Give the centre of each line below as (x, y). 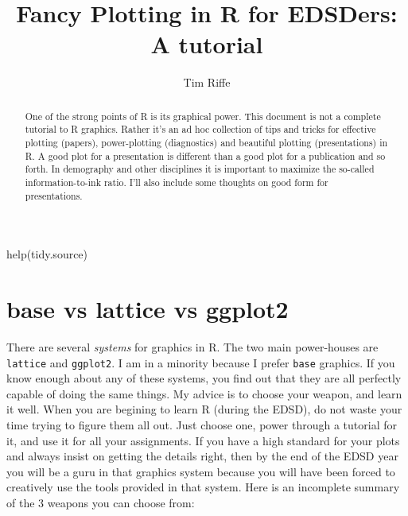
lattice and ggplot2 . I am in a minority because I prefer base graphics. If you (201, 362)
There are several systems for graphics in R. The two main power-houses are (192, 347)
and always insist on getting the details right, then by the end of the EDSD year (202, 456)
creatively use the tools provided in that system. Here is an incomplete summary (203, 487)
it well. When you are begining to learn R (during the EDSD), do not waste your (204, 409)
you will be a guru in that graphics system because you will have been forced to (201, 471)
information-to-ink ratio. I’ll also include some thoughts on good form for (177, 182)
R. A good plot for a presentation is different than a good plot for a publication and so (205, 155)
